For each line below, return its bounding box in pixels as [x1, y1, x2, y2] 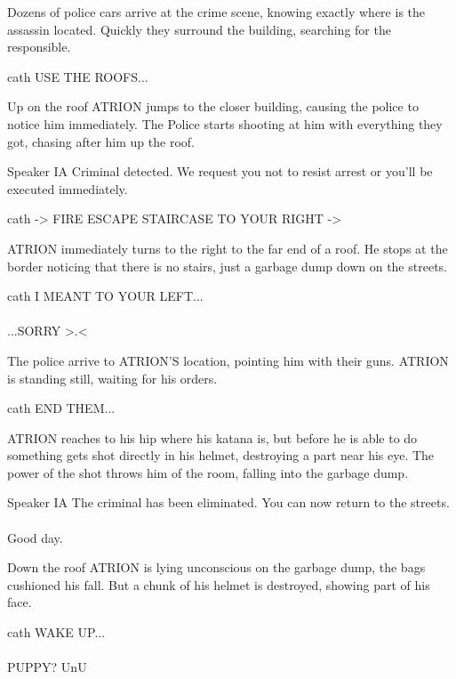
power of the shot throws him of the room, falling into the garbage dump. [7, 463, 409, 481]
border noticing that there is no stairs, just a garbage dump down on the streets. [7, 256, 447, 275]
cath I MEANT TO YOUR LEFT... [7, 287, 204, 305]
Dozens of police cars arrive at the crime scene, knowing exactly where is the [7, 3, 426, 20]
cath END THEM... [7, 399, 116, 417]
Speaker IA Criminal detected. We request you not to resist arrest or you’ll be [7, 162, 433, 181]
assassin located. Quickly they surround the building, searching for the [7, 20, 391, 38]
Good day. [7, 528, 63, 546]
